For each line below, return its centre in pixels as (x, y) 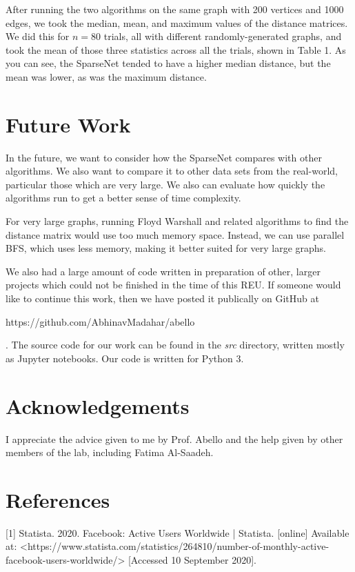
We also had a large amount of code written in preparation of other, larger (163, 271)
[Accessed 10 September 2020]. (192, 560)
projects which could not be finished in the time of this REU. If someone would (173, 285)
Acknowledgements (98, 405)
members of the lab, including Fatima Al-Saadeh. (110, 452)
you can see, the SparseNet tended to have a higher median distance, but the (168, 63)
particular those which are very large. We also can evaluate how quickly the (165, 184)
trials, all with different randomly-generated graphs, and (223, 36)
